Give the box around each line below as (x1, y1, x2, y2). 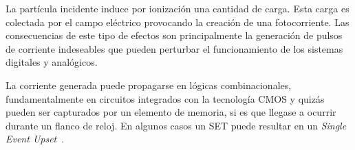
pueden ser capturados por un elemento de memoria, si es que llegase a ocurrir (6, 105, 336, 119)
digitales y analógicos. (6, 55, 98, 69)
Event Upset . (6, 132, 65, 146)
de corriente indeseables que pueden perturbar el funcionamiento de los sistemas (6, 41, 343, 55)
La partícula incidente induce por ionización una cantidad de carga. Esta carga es (6, 1, 349, 15)
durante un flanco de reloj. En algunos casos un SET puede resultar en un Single (6, 118, 347, 132)
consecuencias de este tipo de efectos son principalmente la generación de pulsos (6, 28, 343, 42)
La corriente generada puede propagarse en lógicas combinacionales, (6, 77, 292, 92)
